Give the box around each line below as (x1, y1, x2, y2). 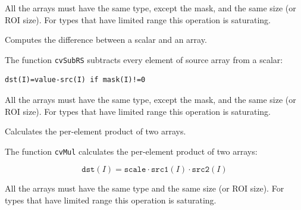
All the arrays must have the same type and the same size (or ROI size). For (5, 182, 284, 195)
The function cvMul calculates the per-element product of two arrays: (5, 145, 258, 157)
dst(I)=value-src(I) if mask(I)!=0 (5, 76, 146, 84)
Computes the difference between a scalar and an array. (5, 33, 207, 46)
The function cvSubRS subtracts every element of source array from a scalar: (5, 53, 283, 65)
